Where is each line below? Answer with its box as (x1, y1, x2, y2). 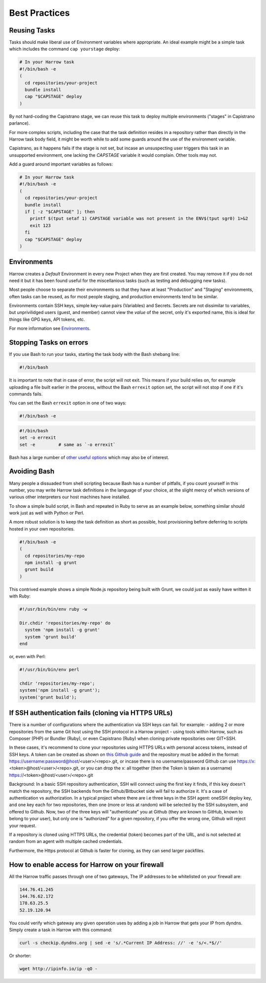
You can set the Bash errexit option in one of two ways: (9, 400, 127, 406)
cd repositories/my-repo (25, 553, 85, 559)
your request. (9, 822, 36, 828)
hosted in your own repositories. (9, 526, 75, 532)
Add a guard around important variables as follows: (9, 161, 113, 167)
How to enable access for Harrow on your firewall (9, 860, 164, 869)
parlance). (9, 120, 30, 126)
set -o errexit (19, 435, 56, 441)
